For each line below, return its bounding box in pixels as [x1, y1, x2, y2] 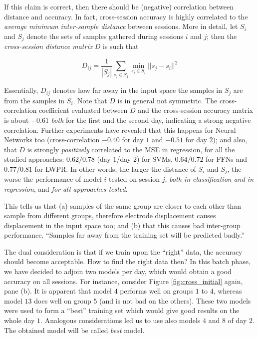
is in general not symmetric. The [117, 95, 218, 105]
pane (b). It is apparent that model [4, 286, 112, 296]
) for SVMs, [136, 154, 173, 164]
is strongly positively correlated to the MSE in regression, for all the [27, 144, 235, 154]
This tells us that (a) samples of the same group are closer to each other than [4, 200, 242, 211]
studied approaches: [4, 154, 64, 164]
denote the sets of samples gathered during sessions [26, 30, 184, 41]
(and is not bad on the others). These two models [99, 295, 251, 306]
